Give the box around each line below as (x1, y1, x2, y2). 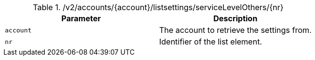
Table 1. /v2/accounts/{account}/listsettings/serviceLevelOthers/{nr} (33, 2, 284, 12)
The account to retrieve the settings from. (159, 25, 312, 35)
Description (213, 14, 258, 23)
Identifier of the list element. (159, 37, 262, 46)
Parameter (61, 14, 101, 23)
